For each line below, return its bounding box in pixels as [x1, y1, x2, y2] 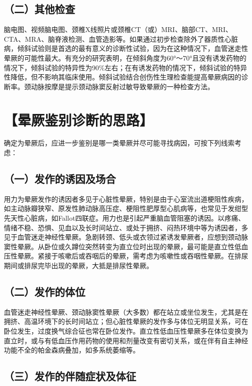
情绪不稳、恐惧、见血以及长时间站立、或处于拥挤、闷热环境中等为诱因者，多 [4, 222, 248, 232]
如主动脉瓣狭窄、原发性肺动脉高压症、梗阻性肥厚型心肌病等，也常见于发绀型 [4, 203, 248, 213]
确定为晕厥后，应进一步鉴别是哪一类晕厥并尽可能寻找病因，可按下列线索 [4, 138, 235, 148]
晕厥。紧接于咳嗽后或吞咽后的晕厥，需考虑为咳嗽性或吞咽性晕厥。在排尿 [17, 251, 248, 261]
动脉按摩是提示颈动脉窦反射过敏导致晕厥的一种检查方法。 [31, 81, 214, 91]
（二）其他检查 [4, 1, 75, 16]
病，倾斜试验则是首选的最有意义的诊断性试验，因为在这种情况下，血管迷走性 [4, 43, 248, 53]
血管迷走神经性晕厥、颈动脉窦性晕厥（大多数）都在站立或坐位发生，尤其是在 [4, 306, 248, 317]
